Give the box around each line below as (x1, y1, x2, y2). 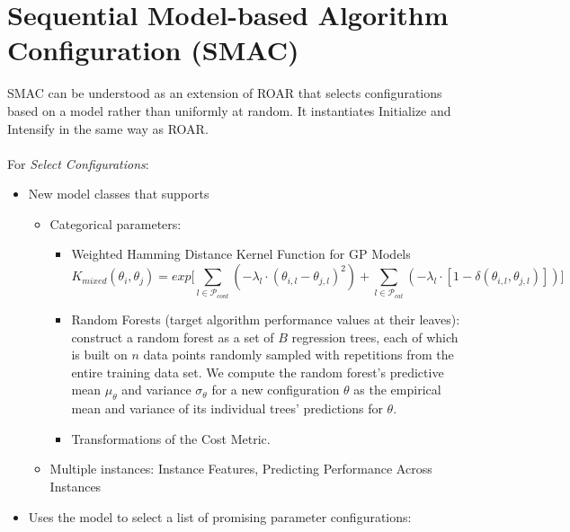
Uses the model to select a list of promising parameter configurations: (28, 507, 412, 526)
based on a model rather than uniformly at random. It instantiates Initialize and (7, 101, 451, 120)
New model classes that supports (28, 184, 209, 203)
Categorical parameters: (49, 214, 182, 233)
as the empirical (353, 380, 441, 399)
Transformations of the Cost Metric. (71, 429, 271, 448)
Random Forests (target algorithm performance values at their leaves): (71, 310, 460, 329)
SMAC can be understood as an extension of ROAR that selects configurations (7, 84, 442, 102)
